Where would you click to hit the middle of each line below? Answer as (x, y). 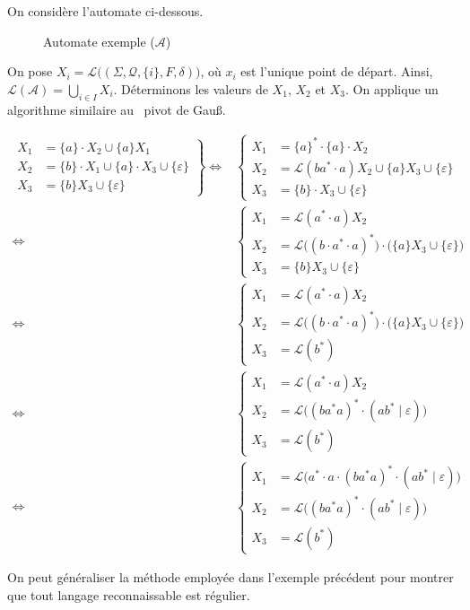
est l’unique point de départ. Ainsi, (337, 71)
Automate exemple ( (99, 41)
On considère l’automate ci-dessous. (105, 11)
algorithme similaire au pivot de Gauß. (117, 109)
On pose (30, 71)
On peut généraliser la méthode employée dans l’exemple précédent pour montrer (231, 577)
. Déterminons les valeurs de (191, 88)
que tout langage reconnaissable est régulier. (129, 594)
